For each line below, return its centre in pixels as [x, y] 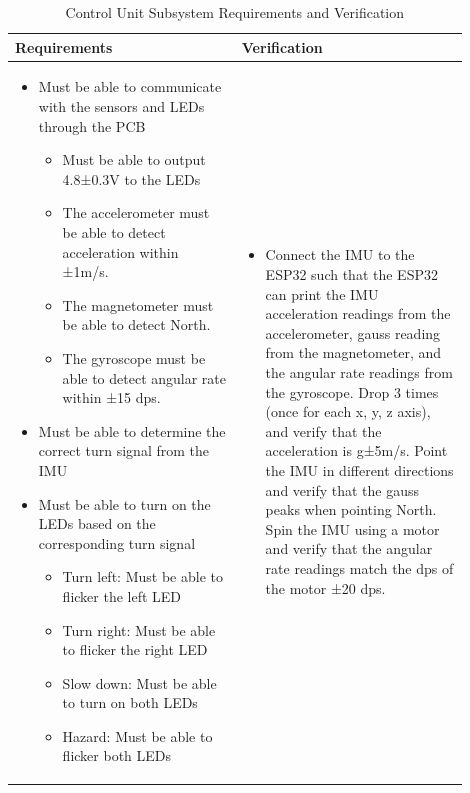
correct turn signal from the [123, 450]
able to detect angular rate [144, 377]
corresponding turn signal [117, 542]
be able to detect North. [136, 324]
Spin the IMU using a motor [352, 528]
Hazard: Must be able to [137, 735]
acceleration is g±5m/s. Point [356, 450]
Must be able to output [134, 159]
